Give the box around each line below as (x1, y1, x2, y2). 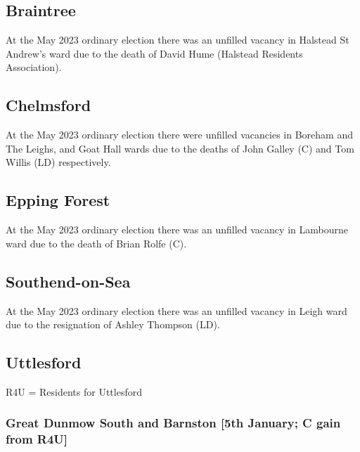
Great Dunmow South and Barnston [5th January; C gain (6, 414, 341, 432)
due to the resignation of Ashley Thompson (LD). (6, 317, 220, 332)
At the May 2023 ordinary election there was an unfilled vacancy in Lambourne (6, 222, 348, 237)
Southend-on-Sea (6, 270, 131, 292)
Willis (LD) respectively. (6, 155, 111, 169)
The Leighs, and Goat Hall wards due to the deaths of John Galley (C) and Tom (6, 141, 354, 155)
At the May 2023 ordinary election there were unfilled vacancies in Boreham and (6, 127, 353, 142)
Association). (6, 60, 62, 75)
